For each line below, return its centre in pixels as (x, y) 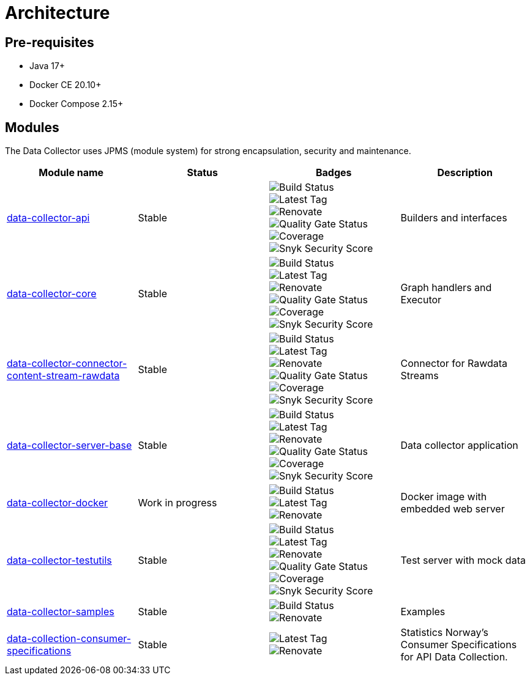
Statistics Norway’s (444, 633)
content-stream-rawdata (63, 376)
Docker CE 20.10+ (65, 85)
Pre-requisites (50, 42)
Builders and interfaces (454, 218)
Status (202, 173)
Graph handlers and (446, 288)
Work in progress (177, 503)
